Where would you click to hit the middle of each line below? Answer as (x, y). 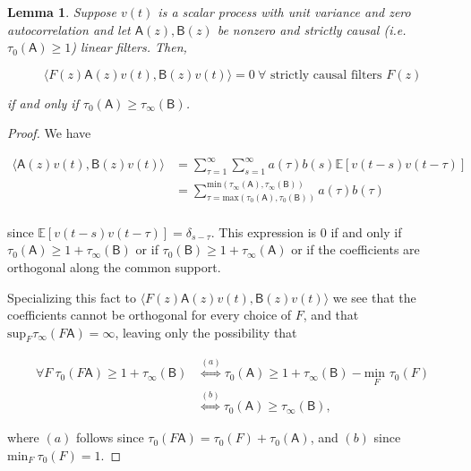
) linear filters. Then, (129, 47)
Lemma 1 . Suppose (62, 12)
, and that (331, 315)
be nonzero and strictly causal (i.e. (312, 29)
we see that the (374, 297)
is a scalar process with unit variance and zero (284, 12)
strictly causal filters (326, 75)
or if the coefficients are (355, 249)
